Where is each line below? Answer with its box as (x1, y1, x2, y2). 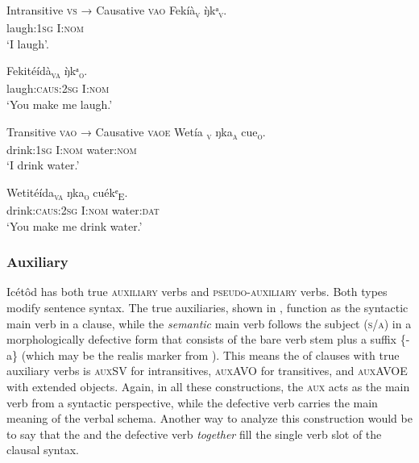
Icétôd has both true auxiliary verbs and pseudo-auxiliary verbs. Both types (6, 283, 388, 300)
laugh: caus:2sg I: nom (6, 80, 110, 97)
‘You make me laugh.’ (6, 96, 113, 113)
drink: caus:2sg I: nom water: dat (6, 202, 160, 219)
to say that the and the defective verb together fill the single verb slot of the (6, 425, 382, 442)
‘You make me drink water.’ (6, 217, 143, 234)
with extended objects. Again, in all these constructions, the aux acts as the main (6, 378, 410, 395)
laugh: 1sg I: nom (6, 19, 84, 36)
